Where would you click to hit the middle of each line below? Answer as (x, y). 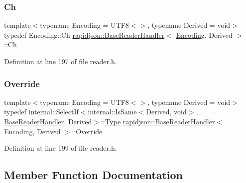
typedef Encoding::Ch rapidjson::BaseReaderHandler (84, 35)
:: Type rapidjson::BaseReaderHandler (158, 121)
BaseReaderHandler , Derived (48, 121)
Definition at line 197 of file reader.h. (61, 61)
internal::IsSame (112, 112)
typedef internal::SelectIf (41, 112)
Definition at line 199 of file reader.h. (61, 148)
